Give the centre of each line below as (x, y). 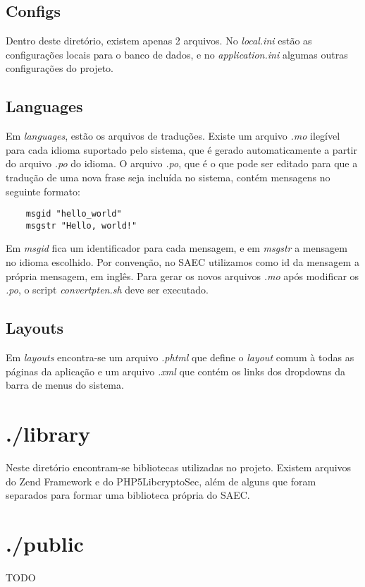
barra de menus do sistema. (65, 385)
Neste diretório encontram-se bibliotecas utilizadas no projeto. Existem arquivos (179, 467)
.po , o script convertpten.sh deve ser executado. (107, 290)
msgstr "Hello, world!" (81, 225)
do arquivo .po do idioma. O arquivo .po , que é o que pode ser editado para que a (182, 163)
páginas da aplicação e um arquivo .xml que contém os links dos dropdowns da (176, 371)
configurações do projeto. (60, 68)
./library (48, 434)
